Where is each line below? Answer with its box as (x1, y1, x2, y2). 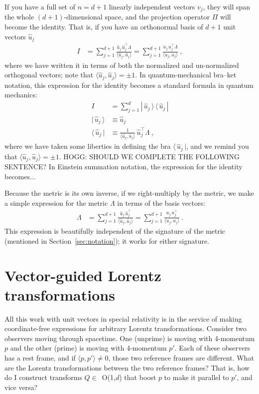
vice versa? (4, 382, 38, 392)
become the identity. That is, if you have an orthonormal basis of (4, 21, 203, 32)
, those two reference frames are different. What (108, 353, 254, 363)
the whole (4, 11, 34, 22)
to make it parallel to (164, 372, 229, 383)
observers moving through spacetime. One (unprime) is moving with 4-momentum (4, 333, 255, 343)
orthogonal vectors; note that (4, 69, 94, 80)
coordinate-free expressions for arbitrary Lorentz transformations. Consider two (4, 323, 247, 334)
